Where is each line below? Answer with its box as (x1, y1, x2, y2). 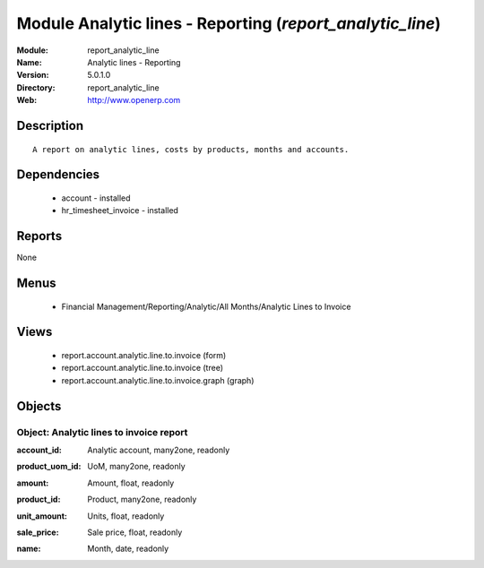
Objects (16, 399, 62, 414)
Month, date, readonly (87, 543, 169, 555)
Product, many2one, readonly (87, 494, 197, 505)
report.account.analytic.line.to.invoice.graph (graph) (61, 374, 255, 385)
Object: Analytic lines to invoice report (16, 426, 188, 438)
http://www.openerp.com (87, 95, 181, 106)
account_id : (16, 444, 62, 455)
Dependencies (16, 167, 100, 183)
